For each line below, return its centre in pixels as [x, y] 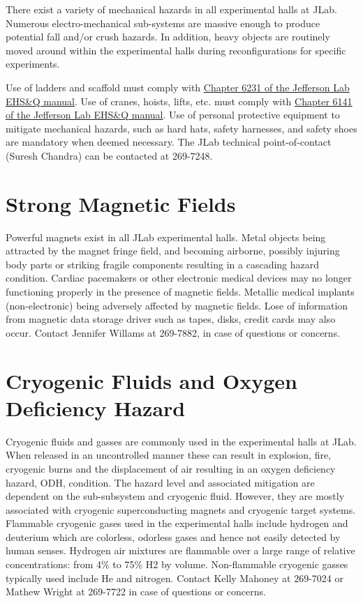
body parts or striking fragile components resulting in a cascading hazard [163, 264]
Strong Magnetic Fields [121, 203]
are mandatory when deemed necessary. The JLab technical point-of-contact [169, 142]
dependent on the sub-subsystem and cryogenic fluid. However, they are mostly [175, 496]
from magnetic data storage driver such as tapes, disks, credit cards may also [171, 319]
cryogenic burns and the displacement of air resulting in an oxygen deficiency [171, 468]
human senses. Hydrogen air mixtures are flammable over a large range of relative [180, 550]
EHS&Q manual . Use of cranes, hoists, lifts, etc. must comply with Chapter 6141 [179, 101]
